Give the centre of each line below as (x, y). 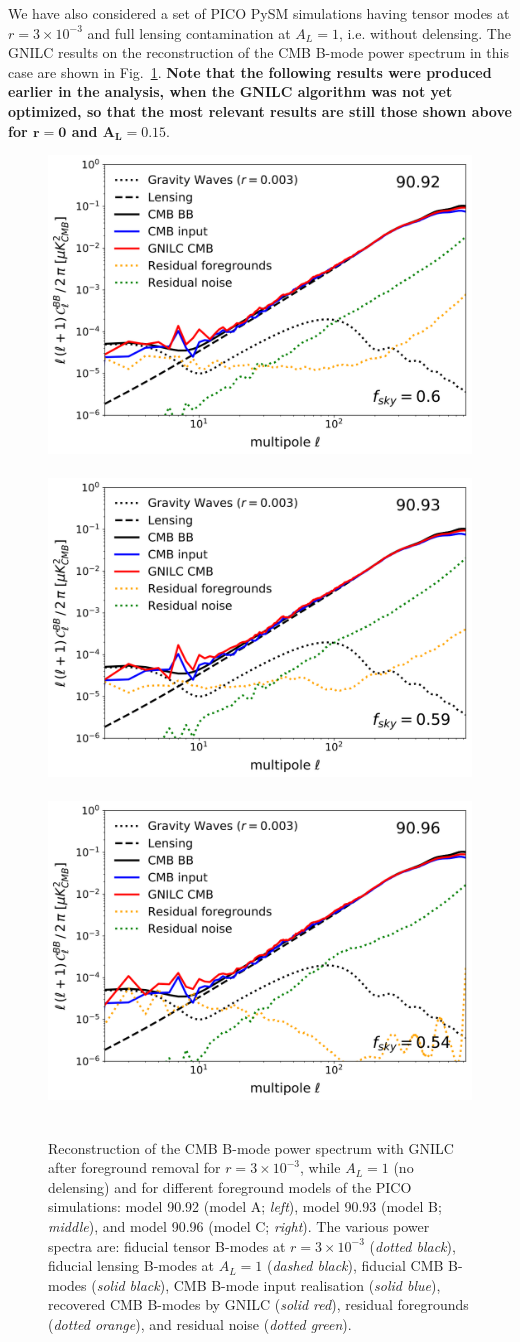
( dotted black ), (412, 1245)
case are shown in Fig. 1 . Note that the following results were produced (250, 71)
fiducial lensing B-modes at (131, 1265)
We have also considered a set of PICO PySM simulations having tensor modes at (259, 13)
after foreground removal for (134, 1167)
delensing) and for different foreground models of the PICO (230, 1186)
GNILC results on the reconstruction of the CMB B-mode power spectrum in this (258, 52)
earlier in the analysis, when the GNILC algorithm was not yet (230, 91)
